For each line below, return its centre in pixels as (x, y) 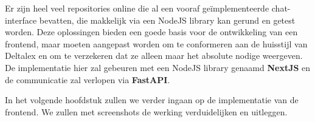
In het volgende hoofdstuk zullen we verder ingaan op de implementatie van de (152, 100)
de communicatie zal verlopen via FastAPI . (88, 79)
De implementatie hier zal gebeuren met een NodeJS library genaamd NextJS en (158, 67)
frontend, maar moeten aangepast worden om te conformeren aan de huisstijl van (156, 43)
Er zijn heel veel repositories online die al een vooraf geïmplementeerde (137, 8)
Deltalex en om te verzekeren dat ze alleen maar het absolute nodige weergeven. (154, 56)
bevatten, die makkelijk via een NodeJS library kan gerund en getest (167, 20)
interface (21, 20)
